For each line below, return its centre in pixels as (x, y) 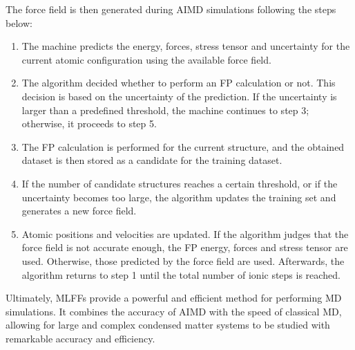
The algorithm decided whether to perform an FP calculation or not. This (179, 83)
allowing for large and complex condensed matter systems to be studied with (168, 325)
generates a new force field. (79, 211)
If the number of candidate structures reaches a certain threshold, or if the (180, 183)
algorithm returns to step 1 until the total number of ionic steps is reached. (181, 274)
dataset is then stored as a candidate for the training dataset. (152, 160)
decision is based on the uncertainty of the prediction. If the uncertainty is (179, 96)
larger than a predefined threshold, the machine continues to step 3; (165, 110)
